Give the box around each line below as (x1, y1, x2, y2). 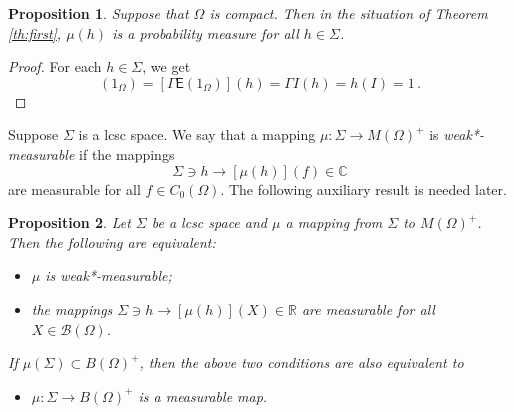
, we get (142, 56, 191, 77)
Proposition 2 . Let (8, 212, 131, 233)
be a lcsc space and (151, 212, 267, 233)
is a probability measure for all (112, 22, 299, 43)
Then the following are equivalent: (8, 231, 216, 252)
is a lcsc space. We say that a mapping (78, 124, 316, 145)
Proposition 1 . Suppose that (8, 3, 189, 23)
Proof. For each (8, 56, 102, 77)
